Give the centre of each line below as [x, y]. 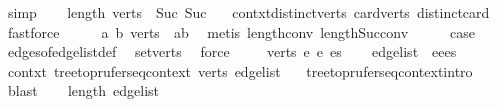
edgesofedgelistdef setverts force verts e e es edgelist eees [232, 51]
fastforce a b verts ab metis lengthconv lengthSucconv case [241, 31]
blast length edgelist [83, 90]
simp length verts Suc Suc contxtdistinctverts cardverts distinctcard [248, 12]
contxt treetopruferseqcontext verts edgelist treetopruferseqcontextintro [240, 70]
